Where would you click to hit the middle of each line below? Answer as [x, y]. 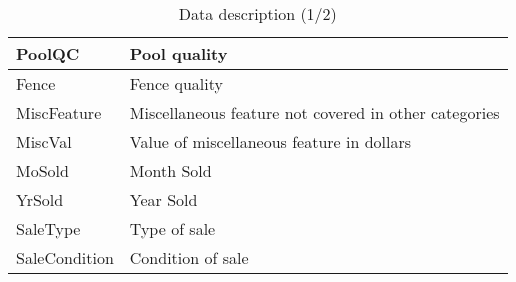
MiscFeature [59, 112]
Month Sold [170, 170]
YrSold [40, 199]
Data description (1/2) [257, 13]
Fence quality [176, 83]
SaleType [48, 228]
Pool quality [178, 53]
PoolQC [48, 53]
